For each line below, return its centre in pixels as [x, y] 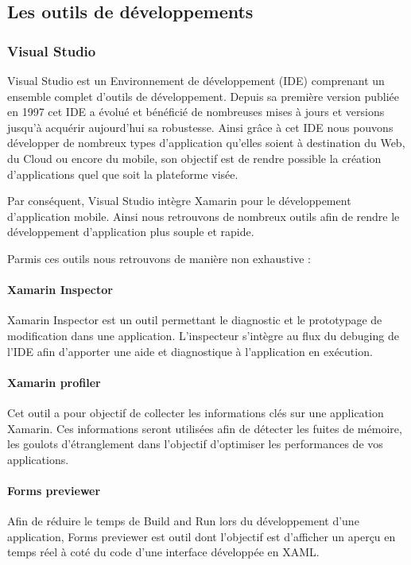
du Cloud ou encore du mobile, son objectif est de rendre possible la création [194, 158]
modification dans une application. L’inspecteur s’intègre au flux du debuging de [203, 335]
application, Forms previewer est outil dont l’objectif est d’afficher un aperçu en [202, 536]
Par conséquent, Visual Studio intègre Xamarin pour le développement [179, 201]
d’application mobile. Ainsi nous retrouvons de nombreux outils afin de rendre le [204, 216]
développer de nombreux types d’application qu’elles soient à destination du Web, [206, 143]
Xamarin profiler [54, 382]
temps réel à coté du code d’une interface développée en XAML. [163, 552]
